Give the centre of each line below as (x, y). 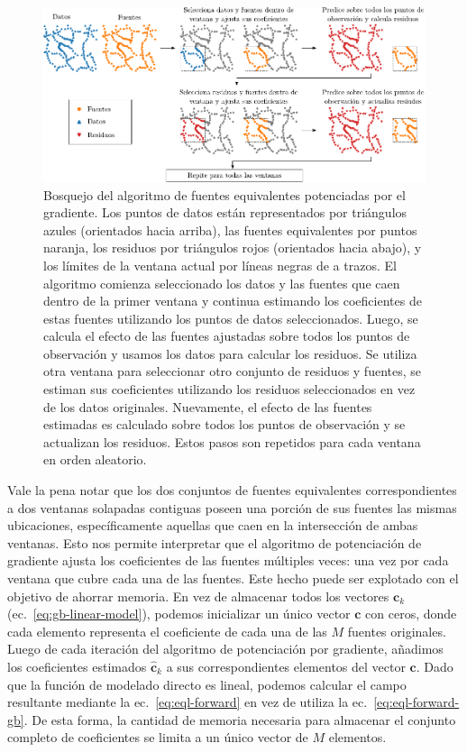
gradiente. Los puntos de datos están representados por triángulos (225, 212)
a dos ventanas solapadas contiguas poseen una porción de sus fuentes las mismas (232, 507)
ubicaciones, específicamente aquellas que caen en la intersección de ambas (213, 525)
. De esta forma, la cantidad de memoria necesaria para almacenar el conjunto (240, 719)
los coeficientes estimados (77, 666)
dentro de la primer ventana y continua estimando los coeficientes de (233, 301)
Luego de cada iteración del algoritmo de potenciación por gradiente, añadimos (225, 649)
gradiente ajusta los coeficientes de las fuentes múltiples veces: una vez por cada (228, 560)
